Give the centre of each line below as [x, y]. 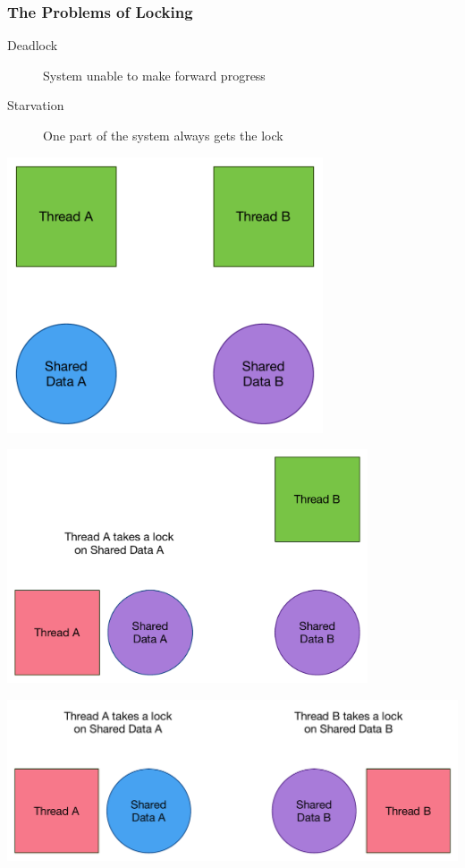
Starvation [36, 105]
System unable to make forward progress [154, 75]
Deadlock [33, 45]
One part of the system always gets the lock [163, 135]
